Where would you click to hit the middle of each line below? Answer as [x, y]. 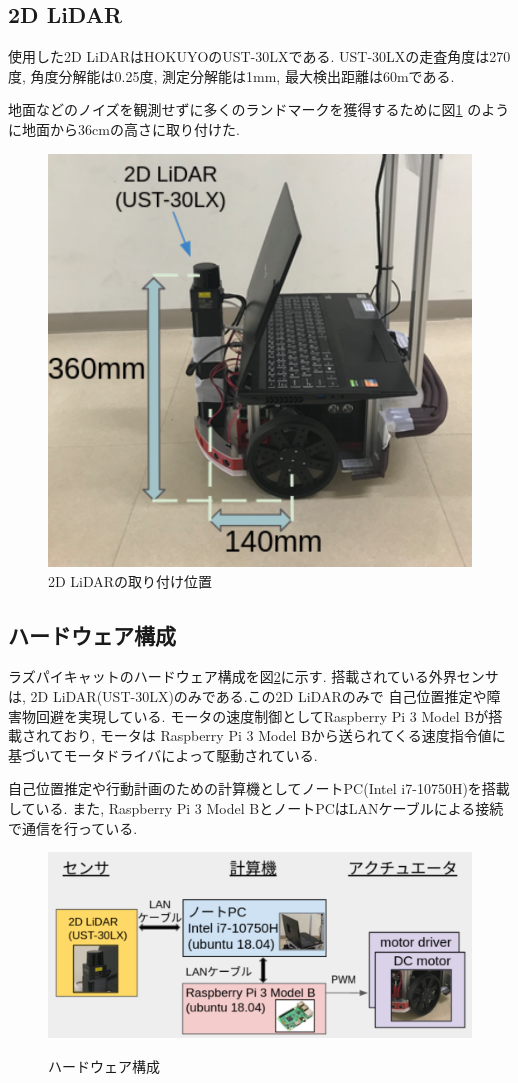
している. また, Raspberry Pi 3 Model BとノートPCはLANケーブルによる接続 [256, 807]
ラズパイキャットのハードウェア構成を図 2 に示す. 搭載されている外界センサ [253, 676]
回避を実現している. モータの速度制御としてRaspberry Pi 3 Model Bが [262, 715]
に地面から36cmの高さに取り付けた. [124, 128]
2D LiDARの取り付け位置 [130, 580]
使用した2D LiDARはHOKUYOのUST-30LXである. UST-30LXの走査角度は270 [259, 56]
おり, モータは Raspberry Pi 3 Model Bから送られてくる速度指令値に [284, 735]
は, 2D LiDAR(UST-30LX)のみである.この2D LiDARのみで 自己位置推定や [247, 695]
